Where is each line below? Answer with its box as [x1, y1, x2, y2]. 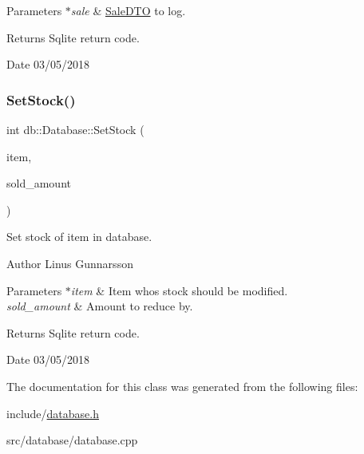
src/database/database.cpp [6, 432, 138, 448]
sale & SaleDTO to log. [70, 2, 186, 18]
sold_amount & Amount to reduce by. [6, 298, 193, 314]
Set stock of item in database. [6, 228, 152, 245]
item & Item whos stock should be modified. [70, 282, 288, 298]
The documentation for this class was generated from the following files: [6, 377, 358, 394]
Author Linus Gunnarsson [6, 255, 133, 271]
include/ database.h [6, 405, 99, 421]
